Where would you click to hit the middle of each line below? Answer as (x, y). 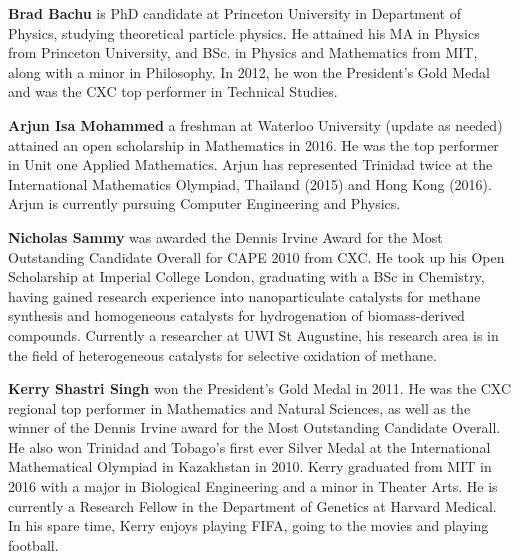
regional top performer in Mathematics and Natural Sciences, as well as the (239, 407)
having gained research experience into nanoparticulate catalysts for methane (244, 295)
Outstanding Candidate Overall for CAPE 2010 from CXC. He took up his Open (256, 256)
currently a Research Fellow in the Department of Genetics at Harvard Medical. (252, 505)
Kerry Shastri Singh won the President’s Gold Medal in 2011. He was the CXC (260, 388)
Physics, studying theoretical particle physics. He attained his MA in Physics (244, 32)
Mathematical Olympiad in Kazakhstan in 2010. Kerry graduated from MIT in (250, 466)
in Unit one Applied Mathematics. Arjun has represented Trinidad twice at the (250, 164)
